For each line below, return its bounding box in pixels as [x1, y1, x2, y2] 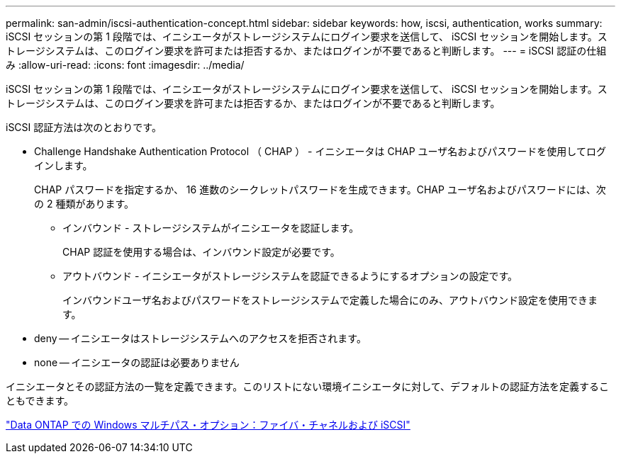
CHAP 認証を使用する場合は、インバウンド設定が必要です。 [62, 246, 340, 258]
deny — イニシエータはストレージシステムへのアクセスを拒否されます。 [34, 332, 367, 344]
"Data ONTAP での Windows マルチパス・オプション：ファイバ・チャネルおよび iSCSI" [6, 419, 410, 431]
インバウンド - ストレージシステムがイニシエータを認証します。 [62, 222, 359, 234]
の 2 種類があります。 [34, 198, 135, 210]
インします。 [34, 159, 93, 171]
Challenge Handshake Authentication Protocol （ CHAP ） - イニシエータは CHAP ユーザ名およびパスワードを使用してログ [34, 145, 606, 157]
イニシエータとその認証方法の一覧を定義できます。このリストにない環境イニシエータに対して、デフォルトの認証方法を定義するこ [6, 380, 610, 392]
